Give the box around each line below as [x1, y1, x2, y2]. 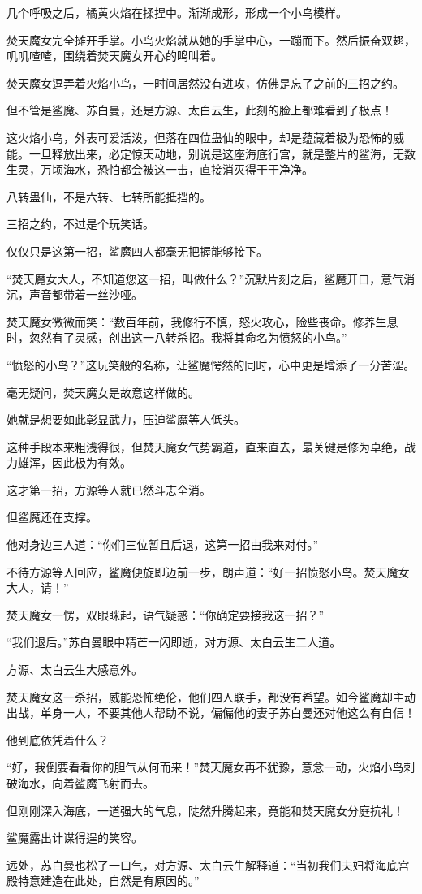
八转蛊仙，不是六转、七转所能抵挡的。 [6, 188, 211, 205]
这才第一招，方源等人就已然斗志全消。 [6, 481, 211, 498]
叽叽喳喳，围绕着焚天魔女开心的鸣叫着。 [6, 47, 222, 64]
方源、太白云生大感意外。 [6, 661, 143, 678]
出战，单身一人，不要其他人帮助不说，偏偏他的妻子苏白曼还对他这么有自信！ [6, 704, 416, 721]
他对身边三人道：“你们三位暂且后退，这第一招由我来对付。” [6, 536, 319, 553]
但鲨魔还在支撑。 [6, 508, 97, 525]
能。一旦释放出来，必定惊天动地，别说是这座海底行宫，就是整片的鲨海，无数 [6, 145, 416, 162]
